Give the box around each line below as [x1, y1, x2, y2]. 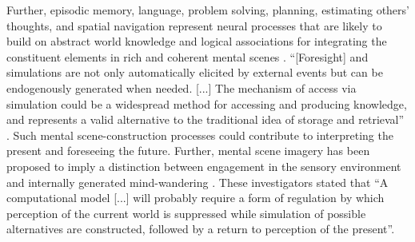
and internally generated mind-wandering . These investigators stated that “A [6, 173, 389, 190]
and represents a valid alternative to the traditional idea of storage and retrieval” [6, 111, 405, 128]
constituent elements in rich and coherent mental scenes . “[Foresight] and [6, 48, 369, 65]
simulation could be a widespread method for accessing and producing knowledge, [6, 95, 407, 112]
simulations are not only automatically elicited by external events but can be [6, 64, 383, 81]
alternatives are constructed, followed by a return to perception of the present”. [6, 220, 395, 237]
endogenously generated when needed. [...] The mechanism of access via [6, 79, 357, 96]
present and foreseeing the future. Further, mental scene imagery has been [6, 142, 370, 159]
